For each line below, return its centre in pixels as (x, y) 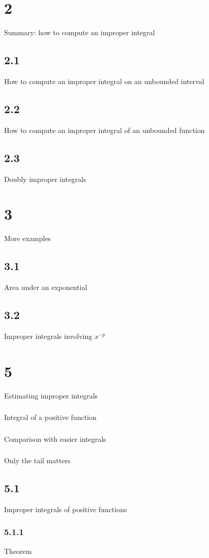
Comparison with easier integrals (55, 439)
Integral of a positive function (50, 417)
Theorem (18, 551)
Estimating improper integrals (51, 395)
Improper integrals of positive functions (66, 509)
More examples (27, 238)
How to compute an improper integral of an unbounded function (105, 130)
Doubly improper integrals (45, 179)
